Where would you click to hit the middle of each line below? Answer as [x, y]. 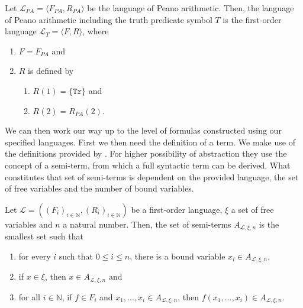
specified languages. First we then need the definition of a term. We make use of [150, 142]
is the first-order [252, 19]
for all [30, 296]
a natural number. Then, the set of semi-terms [147, 224]
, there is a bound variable [178, 256]
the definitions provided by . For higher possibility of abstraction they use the [146, 153]
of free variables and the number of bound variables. [99, 188]
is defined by [51, 71]
